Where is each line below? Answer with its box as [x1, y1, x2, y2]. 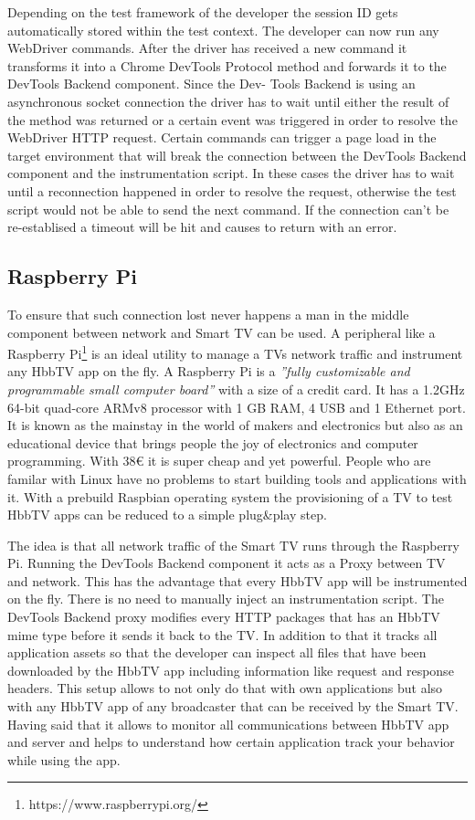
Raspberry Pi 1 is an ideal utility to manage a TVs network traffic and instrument [7, 342, 463, 363]
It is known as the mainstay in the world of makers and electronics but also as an [7, 415, 463, 435]
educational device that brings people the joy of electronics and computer [7, 433, 418, 452]
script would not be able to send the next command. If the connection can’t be [7, 199, 449, 218]
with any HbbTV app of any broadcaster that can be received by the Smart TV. [7, 697, 459, 716]
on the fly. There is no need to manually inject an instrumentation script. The [7, 589, 444, 608]
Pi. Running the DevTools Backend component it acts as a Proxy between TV [7, 553, 446, 573]
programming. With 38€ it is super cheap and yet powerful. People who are [7, 451, 431, 470]
